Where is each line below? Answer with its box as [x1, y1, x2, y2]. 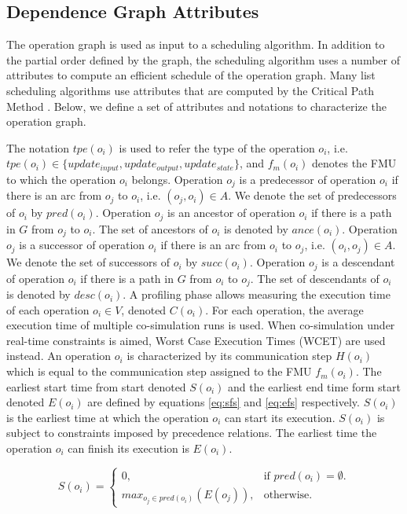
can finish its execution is [68, 440, 189, 457]
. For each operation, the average [205, 301, 364, 318]
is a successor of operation [19, 237, 145, 253]
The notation [6, 139, 70, 156]
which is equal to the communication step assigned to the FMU [6, 363, 312, 380]
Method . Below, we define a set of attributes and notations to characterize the [6, 97, 387, 114]
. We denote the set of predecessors [228, 187, 397, 204]
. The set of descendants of [250, 270, 379, 286]
